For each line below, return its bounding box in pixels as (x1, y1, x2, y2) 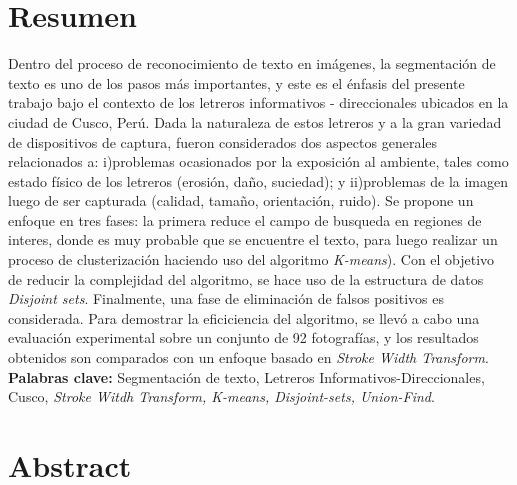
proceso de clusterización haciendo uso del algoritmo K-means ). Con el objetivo (8, 249, 495, 270)
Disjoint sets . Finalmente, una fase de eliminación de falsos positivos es (8, 288, 444, 309)
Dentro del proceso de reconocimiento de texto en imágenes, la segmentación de (8, 53, 496, 74)
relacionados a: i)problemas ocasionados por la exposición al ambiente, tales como (8, 151, 509, 172)
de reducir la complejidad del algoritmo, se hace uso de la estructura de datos (8, 268, 484, 289)
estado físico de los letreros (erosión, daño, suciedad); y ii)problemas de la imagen (8, 170, 509, 191)
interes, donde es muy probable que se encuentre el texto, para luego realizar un (8, 229, 498, 250)
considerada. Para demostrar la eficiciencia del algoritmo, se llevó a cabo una (8, 307, 480, 328)
